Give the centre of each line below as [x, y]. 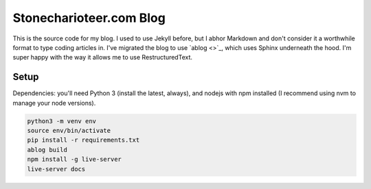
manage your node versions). [54, 103]
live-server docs [56, 169]
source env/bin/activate [69, 130]
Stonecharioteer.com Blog [89, 18]
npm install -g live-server [74, 160]
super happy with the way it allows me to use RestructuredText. [102, 58]
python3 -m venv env [61, 121]
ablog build [47, 150]
